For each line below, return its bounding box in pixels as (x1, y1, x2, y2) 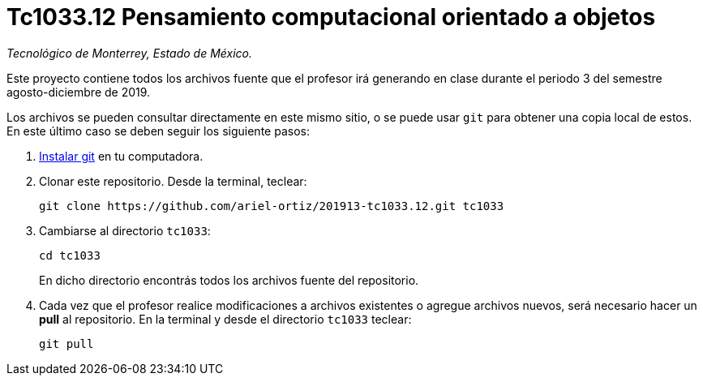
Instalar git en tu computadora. (39, 148, 204, 163)
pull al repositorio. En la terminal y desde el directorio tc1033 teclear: (39, 311, 412, 326)
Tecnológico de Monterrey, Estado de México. (6, 45, 252, 60)
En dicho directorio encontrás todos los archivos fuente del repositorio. (39, 273, 419, 287)
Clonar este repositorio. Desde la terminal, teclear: (39, 174, 307, 188)
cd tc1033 (39, 248, 101, 262)
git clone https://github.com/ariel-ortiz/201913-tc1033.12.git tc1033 (39, 199, 504, 212)
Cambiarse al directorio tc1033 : (39, 223, 211, 238)
